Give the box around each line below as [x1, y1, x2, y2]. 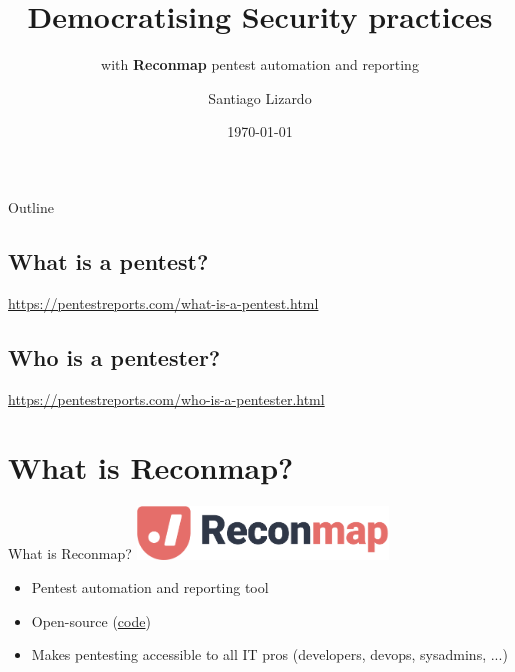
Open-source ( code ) [31, 610, 151, 631]
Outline [8, 196, 54, 217]
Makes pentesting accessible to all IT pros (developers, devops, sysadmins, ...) [31, 644, 508, 665]
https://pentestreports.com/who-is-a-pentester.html [8, 388, 325, 409]
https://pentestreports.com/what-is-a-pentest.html [8, 292, 319, 313]
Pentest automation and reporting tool [31, 577, 269, 598]
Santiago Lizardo [208, 87, 312, 108]
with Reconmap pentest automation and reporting [101, 54, 419, 75]
